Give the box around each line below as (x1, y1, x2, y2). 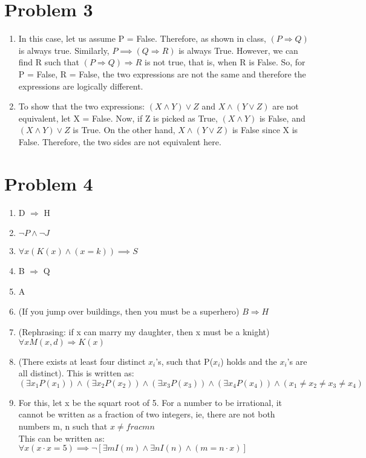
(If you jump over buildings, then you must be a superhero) (18, 305, 240, 318)
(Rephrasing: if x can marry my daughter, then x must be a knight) (18, 325, 270, 338)
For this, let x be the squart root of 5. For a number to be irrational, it (18, 396, 283, 408)
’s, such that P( (155, 355, 214, 367)
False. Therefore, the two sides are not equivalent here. (18, 135, 221, 148)
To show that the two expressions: (18, 100, 145, 113)
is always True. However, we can (178, 44, 298, 56)
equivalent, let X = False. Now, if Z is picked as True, (18, 111, 218, 124)
